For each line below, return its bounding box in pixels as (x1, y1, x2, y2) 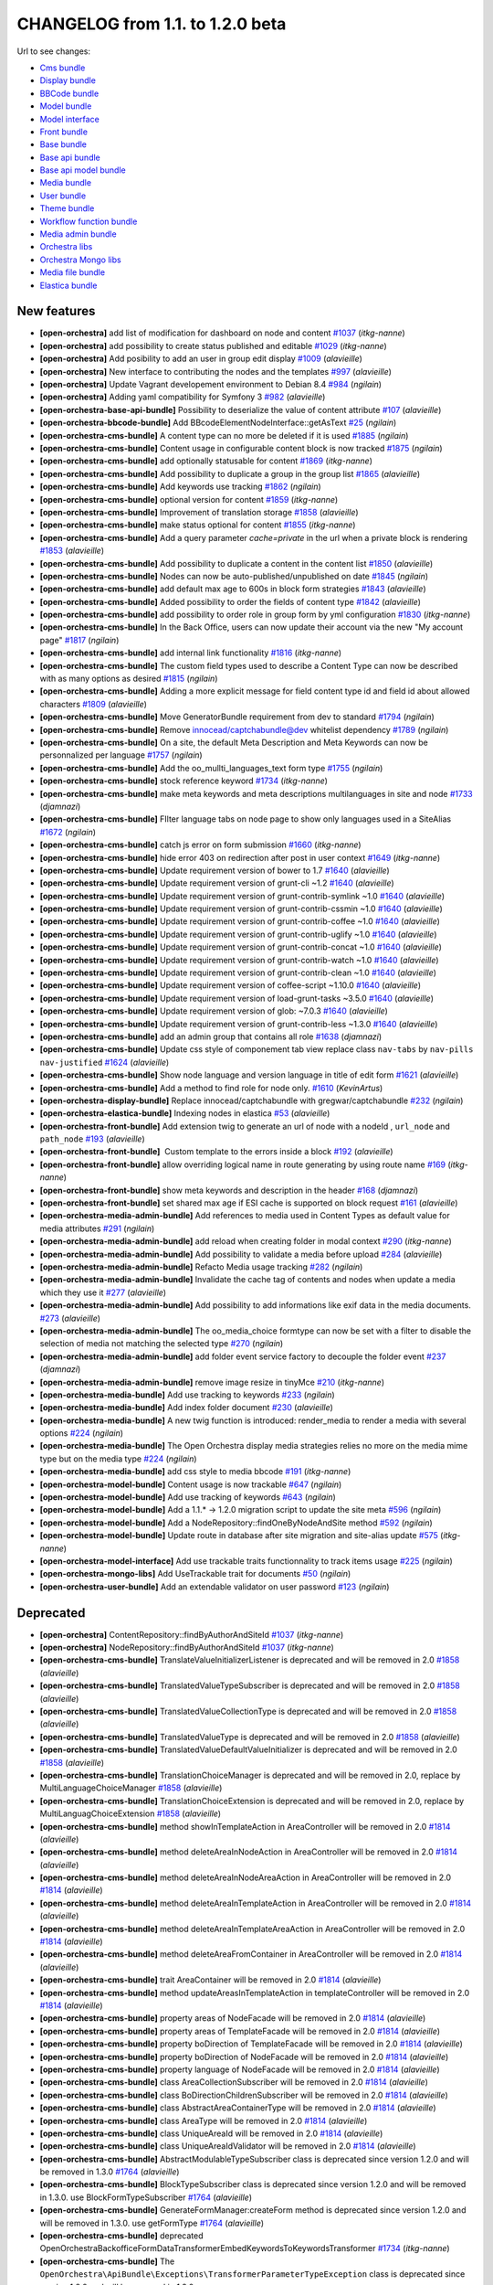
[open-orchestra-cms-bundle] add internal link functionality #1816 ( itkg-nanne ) (39, 647, 342, 658)
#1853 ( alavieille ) (39, 545, 105, 557)
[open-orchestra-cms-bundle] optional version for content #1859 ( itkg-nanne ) (39, 494, 339, 505)
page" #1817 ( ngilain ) (39, 634, 120, 645)
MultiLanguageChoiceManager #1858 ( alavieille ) (39, 1782, 223, 1793)
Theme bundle (39, 203, 95, 214)
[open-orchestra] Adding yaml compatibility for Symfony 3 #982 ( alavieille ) (39, 391, 326, 402)
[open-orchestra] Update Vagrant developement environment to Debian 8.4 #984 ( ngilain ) (39, 379, 383, 390)
